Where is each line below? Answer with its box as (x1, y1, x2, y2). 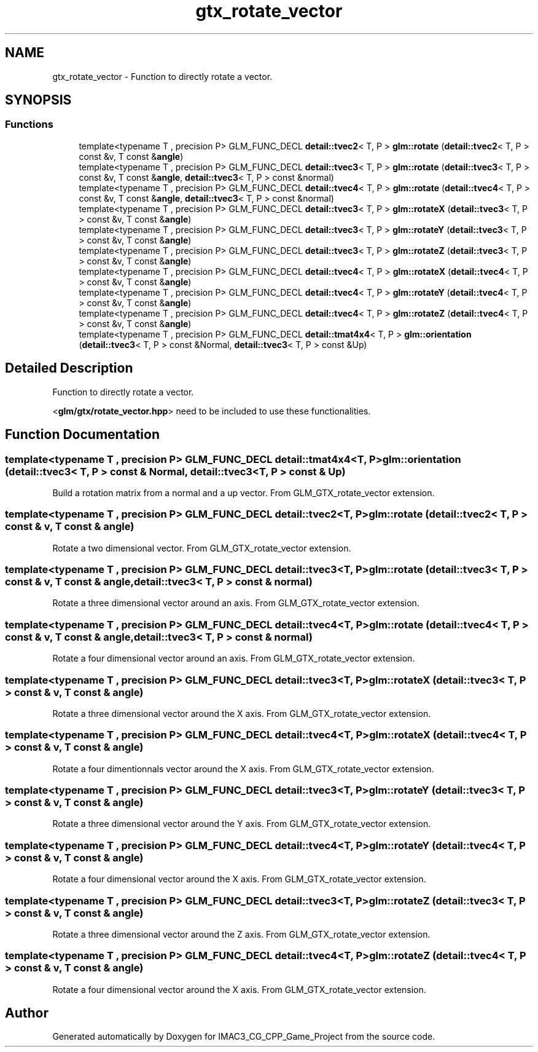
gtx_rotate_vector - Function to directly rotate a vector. (52, 71, 273, 82)
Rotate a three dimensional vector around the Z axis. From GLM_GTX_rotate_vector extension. (52, 928, 431, 939)
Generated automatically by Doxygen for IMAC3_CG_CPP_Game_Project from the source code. (52, 1031, 435, 1042)
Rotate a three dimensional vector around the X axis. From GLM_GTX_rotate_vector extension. (52, 708, 431, 719)
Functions (5, 118, 53, 131)
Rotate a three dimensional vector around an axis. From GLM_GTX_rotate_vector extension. (52, 598, 419, 609)
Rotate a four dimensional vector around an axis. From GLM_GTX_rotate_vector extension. (52, 653, 415, 664)
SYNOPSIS (5, 92, 72, 108)
